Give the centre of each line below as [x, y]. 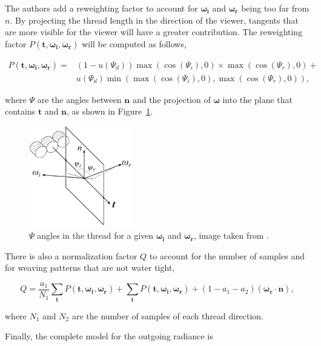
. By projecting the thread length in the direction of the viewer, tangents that [154, 20]
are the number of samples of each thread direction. [168, 315]
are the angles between [79, 99]
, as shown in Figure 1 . [110, 111]
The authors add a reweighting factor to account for [101, 8]
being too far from [275, 8]
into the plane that [257, 99]
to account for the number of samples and [227, 255]
